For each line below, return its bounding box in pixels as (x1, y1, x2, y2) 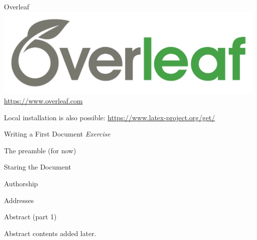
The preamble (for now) (4, 145, 76, 155)
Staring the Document (4, 162, 71, 172)
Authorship (4, 178, 38, 188)
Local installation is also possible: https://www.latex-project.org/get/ (4, 112, 215, 122)
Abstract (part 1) (4, 211, 57, 222)
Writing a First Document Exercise (4, 129, 111, 139)
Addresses (4, 195, 34, 205)
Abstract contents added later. (4, 228, 96, 238)
